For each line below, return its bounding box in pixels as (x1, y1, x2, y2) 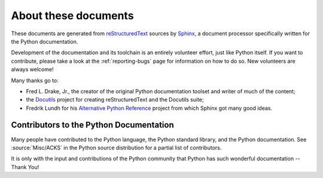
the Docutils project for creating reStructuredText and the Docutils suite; (26, 96, 204, 103)
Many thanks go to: (11, 76, 59, 84)
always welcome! (11, 66, 54, 73)
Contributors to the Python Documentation (11, 120, 175, 130)
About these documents (11, 9, 134, 22)
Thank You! (11, 163, 39, 170)
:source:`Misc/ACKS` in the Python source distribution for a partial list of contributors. (11, 144, 222, 151)
